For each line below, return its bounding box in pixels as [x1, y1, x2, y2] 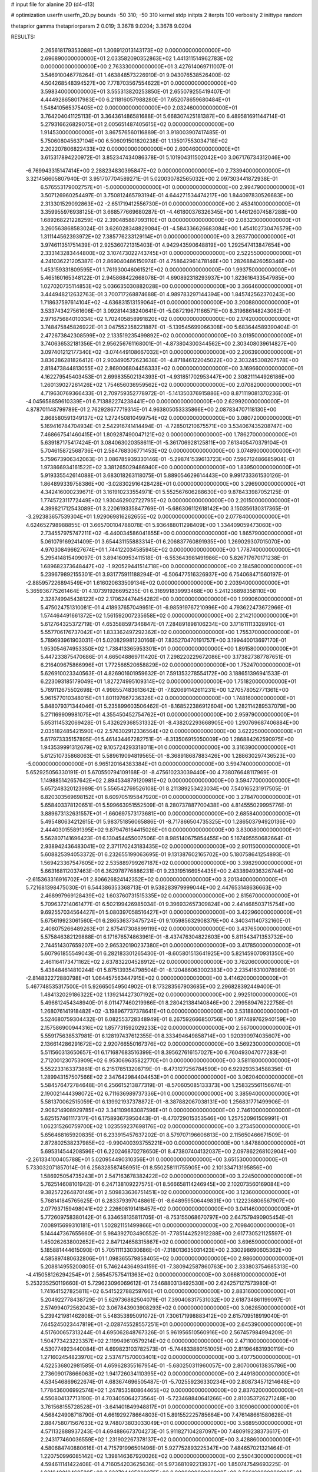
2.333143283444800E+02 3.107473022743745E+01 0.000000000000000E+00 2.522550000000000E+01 [40, 249, 302, 256]
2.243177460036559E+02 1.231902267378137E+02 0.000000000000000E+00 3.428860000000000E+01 [40, 1436, 301, 1443]
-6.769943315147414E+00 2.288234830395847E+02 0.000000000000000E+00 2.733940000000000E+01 [25, 167, 290, 174]
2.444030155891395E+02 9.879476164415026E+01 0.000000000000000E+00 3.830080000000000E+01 [40, 826, 302, 833]
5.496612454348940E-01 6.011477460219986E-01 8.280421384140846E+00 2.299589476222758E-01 [40, 999, 293, 1006]
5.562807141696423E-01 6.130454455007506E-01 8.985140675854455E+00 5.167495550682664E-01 [40, 834, 291, 841]
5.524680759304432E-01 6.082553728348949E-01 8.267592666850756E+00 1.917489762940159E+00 [40, 1016, 296, 1023]
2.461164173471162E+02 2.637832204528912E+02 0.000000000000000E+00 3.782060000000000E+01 [40, 958, 299, 965]
